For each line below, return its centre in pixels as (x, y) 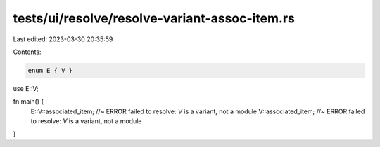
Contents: (27, 52)
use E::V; (26, 88)
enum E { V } (50, 70)
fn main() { (28, 101)
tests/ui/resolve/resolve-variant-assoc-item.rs (154, 18)
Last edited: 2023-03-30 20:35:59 (63, 39)
